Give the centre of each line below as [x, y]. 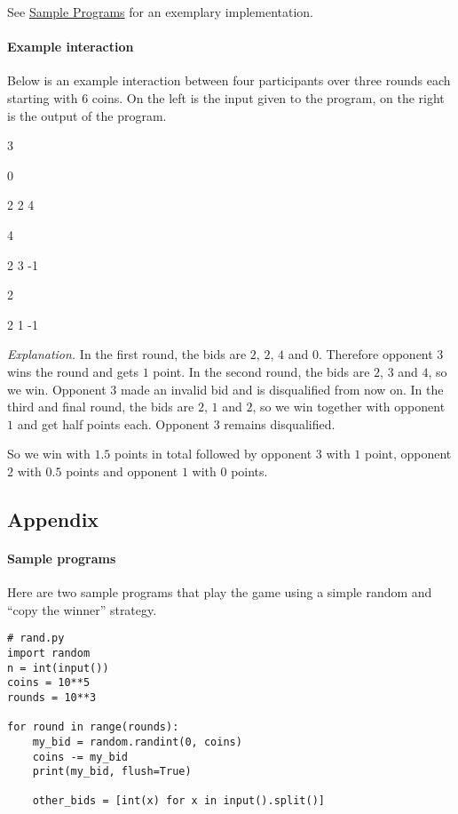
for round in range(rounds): [93, 727]
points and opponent [122, 471]
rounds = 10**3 [52, 697]
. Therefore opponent [375, 354]
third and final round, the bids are [101, 407]
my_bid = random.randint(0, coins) [137, 742]
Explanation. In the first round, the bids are [127, 354]
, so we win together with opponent [349, 407]
